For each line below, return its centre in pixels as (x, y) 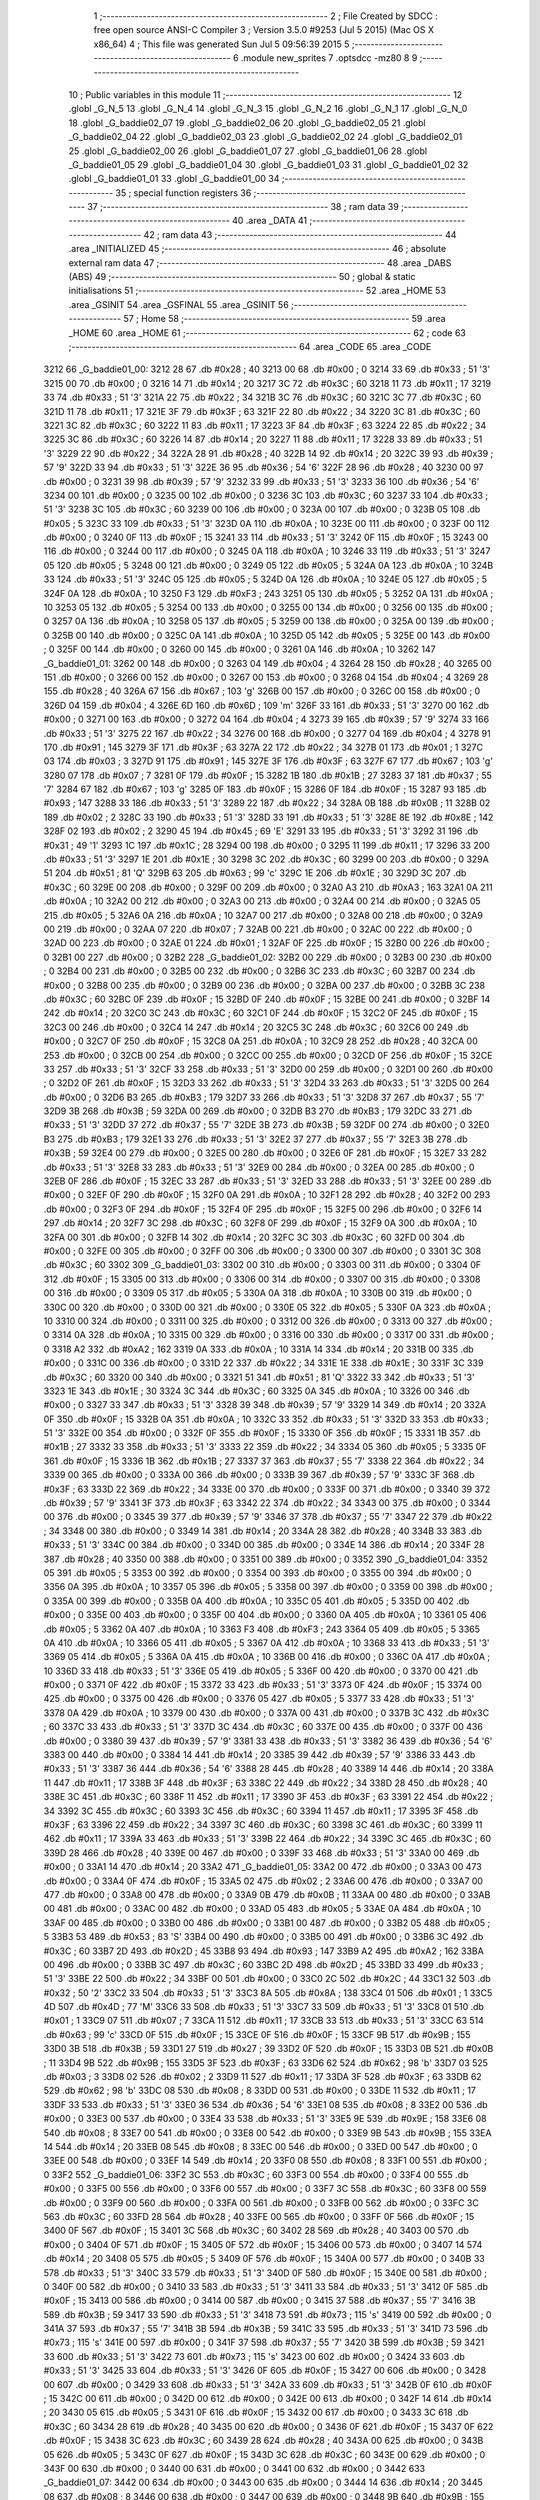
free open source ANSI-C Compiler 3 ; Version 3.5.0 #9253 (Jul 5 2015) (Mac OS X (264, 30)
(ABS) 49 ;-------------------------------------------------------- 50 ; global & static (242, 277)
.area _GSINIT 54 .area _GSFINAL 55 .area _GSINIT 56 (178, 304)
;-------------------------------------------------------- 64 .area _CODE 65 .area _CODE (250, 346)
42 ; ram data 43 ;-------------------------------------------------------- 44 (300, 234)
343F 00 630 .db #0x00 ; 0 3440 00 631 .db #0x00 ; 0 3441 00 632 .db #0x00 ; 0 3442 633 (234, 2468)
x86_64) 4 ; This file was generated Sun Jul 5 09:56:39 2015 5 (221, 44)
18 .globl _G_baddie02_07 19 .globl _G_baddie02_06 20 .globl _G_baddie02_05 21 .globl (247, 122)
